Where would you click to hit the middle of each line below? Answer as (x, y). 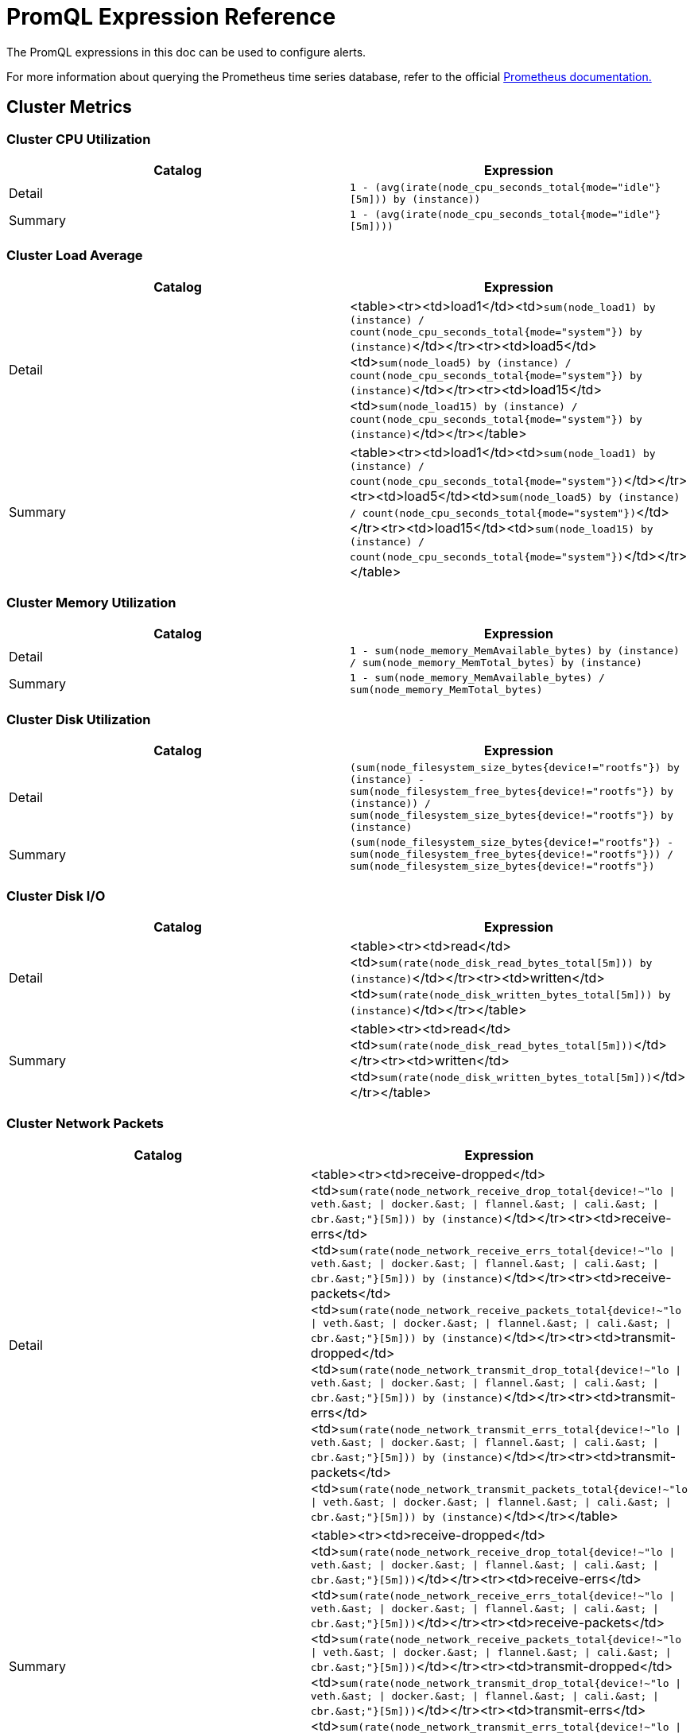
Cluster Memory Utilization (91, 603)
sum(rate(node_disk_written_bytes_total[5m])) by (525, 994)
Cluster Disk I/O (56, 896)
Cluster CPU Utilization (79, 139)
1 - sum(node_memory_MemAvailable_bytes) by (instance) (515, 651)
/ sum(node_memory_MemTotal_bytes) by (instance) (496, 663)
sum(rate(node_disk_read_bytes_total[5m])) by (516, 963)
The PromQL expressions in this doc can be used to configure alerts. (186, 52)
